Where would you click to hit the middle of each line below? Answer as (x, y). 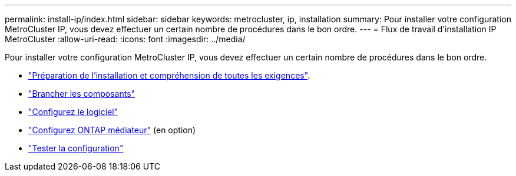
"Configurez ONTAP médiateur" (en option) (112, 130)
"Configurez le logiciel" (73, 112)
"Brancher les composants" (82, 94)
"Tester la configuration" (76, 148)
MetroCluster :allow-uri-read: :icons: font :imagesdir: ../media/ (125, 39)
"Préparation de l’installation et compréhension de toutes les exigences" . (169, 75)
